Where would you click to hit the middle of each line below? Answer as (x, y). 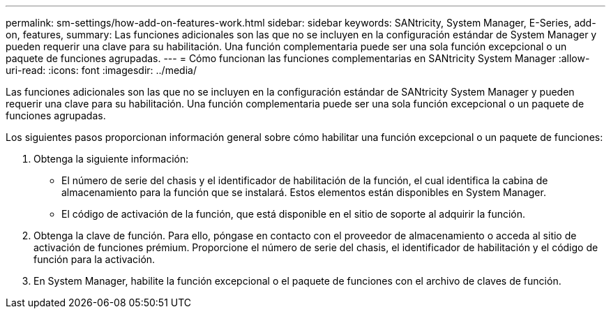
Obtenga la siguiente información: (111, 159)
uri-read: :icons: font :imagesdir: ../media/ (101, 70)
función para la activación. (95, 259)
